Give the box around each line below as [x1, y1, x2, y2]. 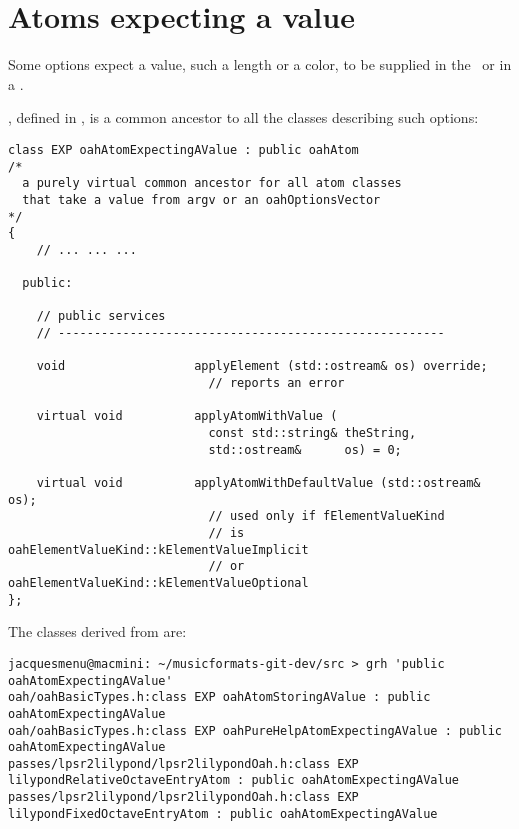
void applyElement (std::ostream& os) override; [36, 359, 488, 374]
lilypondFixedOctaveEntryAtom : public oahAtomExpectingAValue [8, 806, 438, 821]
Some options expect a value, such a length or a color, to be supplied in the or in [8, 54, 512, 75]
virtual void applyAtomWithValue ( [36, 409, 338, 424]
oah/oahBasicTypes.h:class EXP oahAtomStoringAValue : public [8, 690, 431, 705]
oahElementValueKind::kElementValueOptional [8, 575, 309, 590]
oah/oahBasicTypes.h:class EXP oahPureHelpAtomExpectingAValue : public [8, 723, 502, 738]
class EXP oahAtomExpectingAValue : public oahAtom [8, 142, 359, 157]
